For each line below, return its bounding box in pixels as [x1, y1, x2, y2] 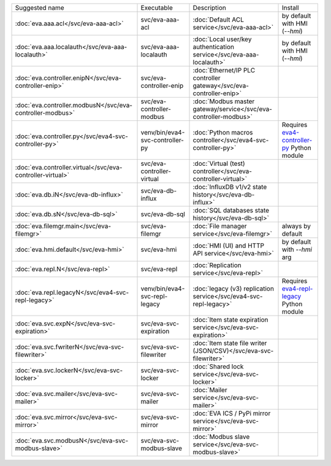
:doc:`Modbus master [192, 97, 255, 106]
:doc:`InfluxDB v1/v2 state [192, 183, 267, 191]
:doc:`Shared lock [192, 362, 244, 371]
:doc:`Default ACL [192, 15, 245, 24]
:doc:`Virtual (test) [192, 160, 245, 168]
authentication [192, 43, 234, 51]
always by [281, 222, 311, 230]
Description [192, 4, 226, 12]
